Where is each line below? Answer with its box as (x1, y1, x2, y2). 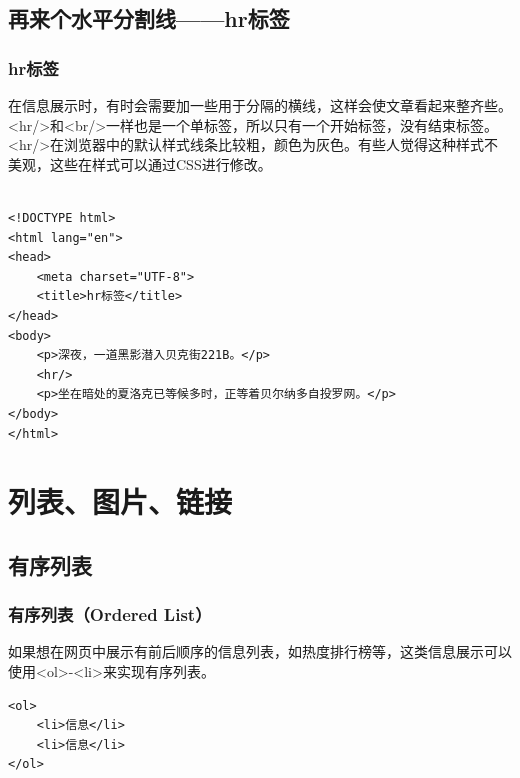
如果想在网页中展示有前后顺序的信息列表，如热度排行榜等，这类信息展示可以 (8, 641, 512, 662)
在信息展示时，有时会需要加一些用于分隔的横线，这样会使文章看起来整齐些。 (8, 95, 512, 115)
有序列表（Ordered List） (8, 602, 212, 627)
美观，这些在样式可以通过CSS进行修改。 (8, 153, 272, 174)
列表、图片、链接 (8, 481, 233, 522)
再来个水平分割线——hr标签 (8, 3, 290, 34)
